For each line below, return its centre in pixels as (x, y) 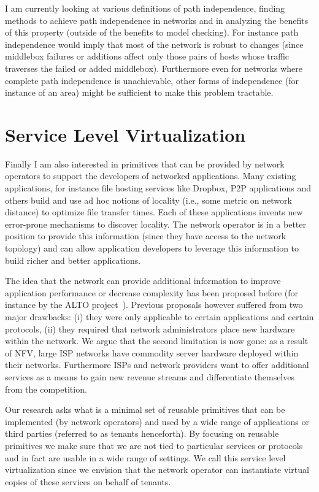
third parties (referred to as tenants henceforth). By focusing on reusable (142, 433)
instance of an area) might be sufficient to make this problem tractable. (139, 92)
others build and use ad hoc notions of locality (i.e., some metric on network (148, 200)
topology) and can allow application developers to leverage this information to (152, 248)
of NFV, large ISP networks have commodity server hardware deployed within (152, 352)
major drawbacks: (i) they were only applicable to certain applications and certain (159, 317)
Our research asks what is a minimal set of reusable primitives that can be (145, 409)
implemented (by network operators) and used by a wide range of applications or (157, 421)
